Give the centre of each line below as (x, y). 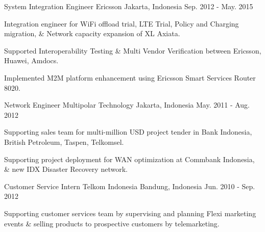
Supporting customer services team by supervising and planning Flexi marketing (130, 213)
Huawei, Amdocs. (31, 60)
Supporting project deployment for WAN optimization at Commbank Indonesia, (129, 159)
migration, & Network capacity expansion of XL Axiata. (92, 33)
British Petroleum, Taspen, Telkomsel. (64, 141)
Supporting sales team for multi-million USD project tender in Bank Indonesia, (128, 132)
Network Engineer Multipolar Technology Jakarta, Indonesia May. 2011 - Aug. (127, 105)
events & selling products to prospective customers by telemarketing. (112, 223)
